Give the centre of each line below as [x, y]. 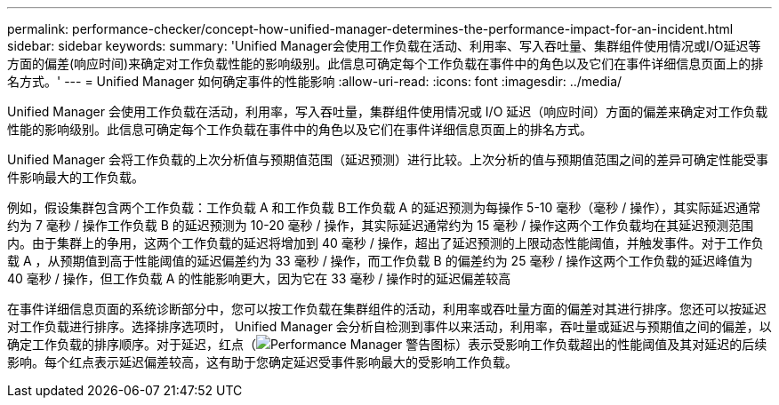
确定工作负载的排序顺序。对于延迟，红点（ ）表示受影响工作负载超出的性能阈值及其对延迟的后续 [387, 344]
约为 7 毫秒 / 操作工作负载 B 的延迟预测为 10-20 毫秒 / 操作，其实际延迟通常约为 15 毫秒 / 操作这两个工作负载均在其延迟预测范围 [381, 225]
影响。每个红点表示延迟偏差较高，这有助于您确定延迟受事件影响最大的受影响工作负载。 [262, 362]
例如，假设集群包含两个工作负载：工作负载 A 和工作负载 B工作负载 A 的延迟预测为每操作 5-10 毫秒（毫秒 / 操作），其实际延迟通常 [384, 207]
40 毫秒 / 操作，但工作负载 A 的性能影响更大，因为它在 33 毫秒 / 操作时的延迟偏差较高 [259, 278]
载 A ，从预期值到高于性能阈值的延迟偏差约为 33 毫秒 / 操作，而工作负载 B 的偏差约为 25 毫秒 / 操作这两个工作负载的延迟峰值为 [380, 261]
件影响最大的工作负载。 [76, 177]
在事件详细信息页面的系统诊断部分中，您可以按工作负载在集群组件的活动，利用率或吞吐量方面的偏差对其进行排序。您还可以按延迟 [387, 309]
